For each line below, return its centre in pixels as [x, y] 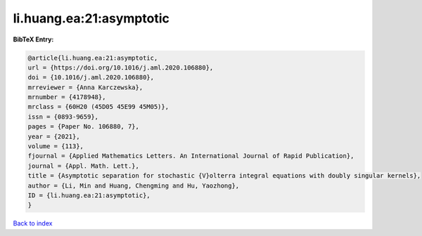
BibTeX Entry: [33, 39]
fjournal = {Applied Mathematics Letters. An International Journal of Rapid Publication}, [191, 156]
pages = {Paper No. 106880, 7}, [84, 127]
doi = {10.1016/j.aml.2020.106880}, [91, 78]
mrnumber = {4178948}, [67, 97]
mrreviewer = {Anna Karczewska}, [85, 87]
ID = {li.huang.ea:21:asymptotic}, [89, 196]
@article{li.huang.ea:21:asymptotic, [93, 58]
